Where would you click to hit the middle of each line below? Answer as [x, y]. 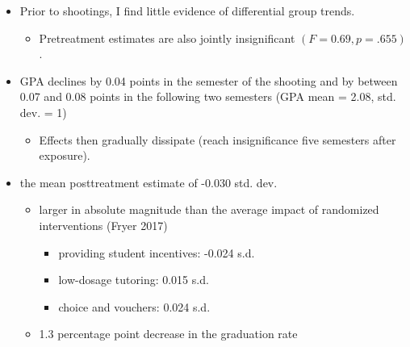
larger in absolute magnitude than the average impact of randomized [209, 209]
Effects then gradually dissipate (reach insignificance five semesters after [218, 139]
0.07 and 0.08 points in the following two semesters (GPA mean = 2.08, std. [208, 96]
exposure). [65, 155]
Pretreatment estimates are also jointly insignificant [167, 38]
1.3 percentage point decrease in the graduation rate [168, 334]
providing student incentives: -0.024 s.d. [157, 252]
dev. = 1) [43, 112]
